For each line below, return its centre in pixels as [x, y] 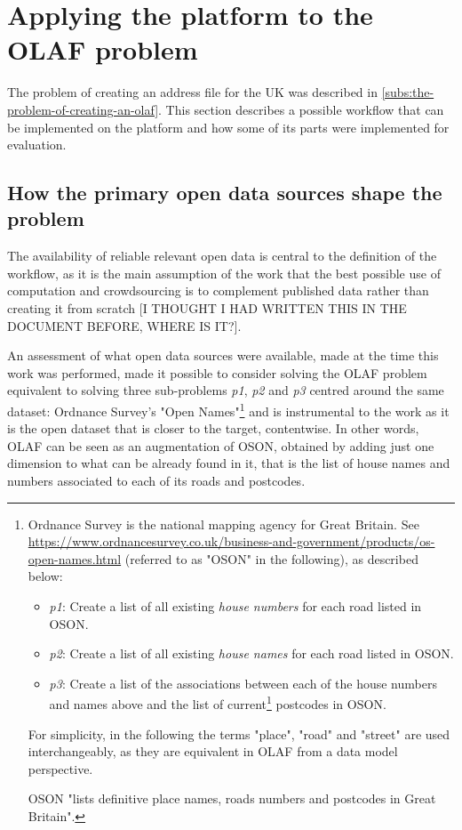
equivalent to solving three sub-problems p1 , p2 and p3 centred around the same [226, 390]
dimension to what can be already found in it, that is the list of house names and [229, 463]
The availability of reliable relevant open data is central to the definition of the [222, 256]
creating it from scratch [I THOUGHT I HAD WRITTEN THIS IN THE [207, 308]
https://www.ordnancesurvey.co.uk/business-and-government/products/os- [231, 541]
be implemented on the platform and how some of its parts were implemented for [228, 127]
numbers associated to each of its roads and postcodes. [156, 481]
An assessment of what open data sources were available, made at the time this [223, 355]
